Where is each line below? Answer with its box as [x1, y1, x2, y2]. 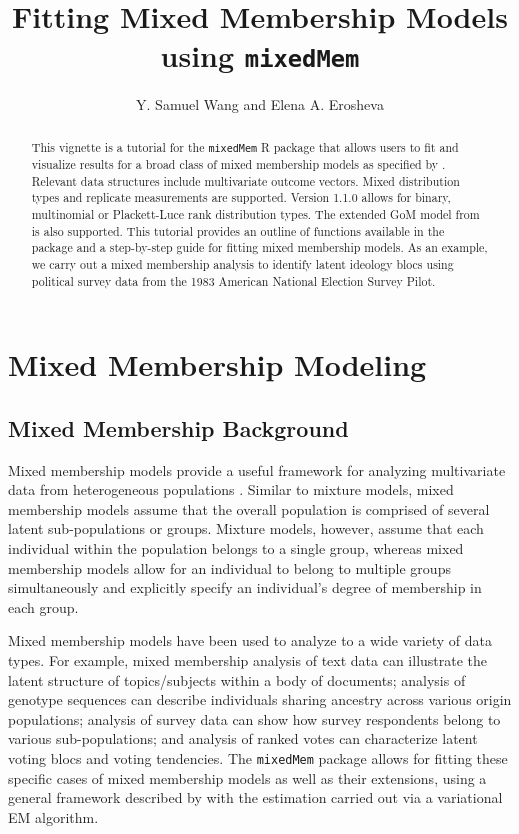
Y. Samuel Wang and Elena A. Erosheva [136, 94, 384, 115]
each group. [8, 596, 79, 617]
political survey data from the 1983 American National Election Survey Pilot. [31, 272, 436, 289]
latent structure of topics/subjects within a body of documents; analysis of [8, 669, 466, 690]
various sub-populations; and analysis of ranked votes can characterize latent [8, 728, 478, 749]
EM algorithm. [8, 806, 99, 827]
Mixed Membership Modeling [8, 344, 427, 385]
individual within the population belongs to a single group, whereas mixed [8, 537, 464, 558]
